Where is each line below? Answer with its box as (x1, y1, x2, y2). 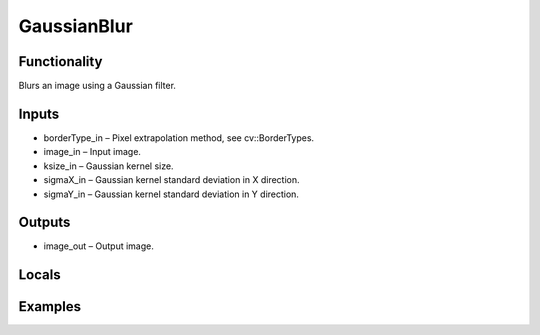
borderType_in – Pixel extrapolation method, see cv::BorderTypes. (43, 131, 315, 144)
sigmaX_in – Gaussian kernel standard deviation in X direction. (43, 174, 300, 186)
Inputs (18, 105, 60, 122)
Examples (18, 298, 82, 315)
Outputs (18, 214, 71, 231)
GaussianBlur (18, 15, 134, 37)
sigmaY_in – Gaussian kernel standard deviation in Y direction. (43, 188, 300, 200)
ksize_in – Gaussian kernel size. (43, 160, 174, 172)
